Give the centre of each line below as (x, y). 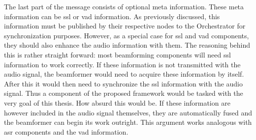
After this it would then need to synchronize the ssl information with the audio (124, 83)
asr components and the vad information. (66, 131)
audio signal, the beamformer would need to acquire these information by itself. (124, 74)
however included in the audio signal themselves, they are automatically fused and (128, 112)
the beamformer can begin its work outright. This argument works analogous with (128, 122)
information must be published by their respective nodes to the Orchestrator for (125, 26)
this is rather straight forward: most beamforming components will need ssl (117, 54)
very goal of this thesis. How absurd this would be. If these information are (117, 102)
